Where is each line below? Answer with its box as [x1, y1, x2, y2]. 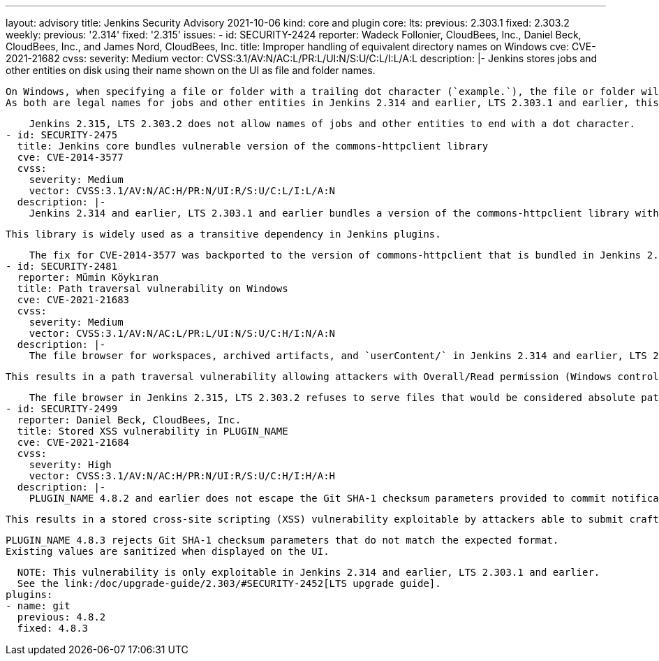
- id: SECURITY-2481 [6, 261, 118, 272]
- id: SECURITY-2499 [6, 403, 118, 414]
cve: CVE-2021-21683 [17, 294, 130, 305]
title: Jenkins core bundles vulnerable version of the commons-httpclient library [17, 140, 489, 152]
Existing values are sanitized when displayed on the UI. [6, 546, 329, 557]
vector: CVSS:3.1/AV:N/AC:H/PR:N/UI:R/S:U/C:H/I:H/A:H [29, 470, 336, 481]
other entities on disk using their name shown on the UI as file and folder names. [6, 64, 376, 76]
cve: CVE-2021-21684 [17, 437, 130, 448]
